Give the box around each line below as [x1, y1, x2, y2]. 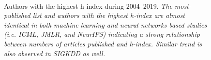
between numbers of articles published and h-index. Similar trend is [4, 38, 202, 48]
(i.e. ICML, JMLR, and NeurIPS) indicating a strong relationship [4, 29, 200, 39]
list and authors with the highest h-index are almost [32, 10, 185, 20]
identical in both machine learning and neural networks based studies [4, 19, 207, 30]
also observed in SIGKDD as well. [4, 48, 105, 58]
